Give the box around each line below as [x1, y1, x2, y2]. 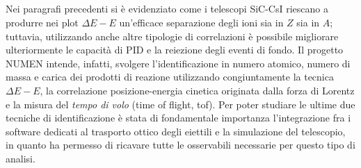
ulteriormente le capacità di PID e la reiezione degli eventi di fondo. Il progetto [6, 42, 344, 57]
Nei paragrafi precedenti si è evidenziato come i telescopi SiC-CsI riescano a [6, 1, 328, 16]
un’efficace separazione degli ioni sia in [119, 15, 284, 29]
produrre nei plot [6, 15, 79, 29]
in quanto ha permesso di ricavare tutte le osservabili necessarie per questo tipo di [6, 137, 355, 152]
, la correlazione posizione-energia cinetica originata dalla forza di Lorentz [40, 83, 355, 97]
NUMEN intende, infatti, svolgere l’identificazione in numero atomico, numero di [6, 56, 351, 70]
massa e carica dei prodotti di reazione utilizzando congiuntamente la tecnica [6, 69, 334, 84]
